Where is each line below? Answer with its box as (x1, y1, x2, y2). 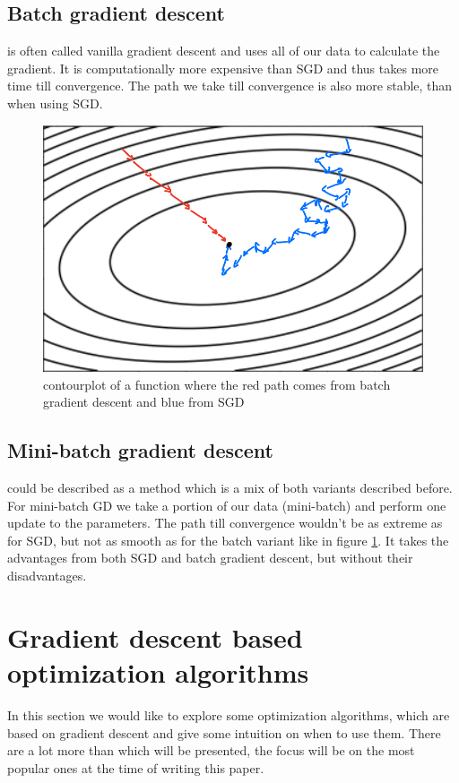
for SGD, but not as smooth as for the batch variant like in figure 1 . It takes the (7, 530, 449, 549)
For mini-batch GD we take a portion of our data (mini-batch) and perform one (7, 495, 446, 514)
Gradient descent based (7, 618, 303, 655)
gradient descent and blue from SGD (43, 392, 245, 411)
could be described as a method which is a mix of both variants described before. (7, 478, 453, 497)
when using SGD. (7, 93, 103, 112)
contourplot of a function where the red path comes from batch (43, 374, 391, 393)
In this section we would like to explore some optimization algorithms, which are (7, 705, 450, 724)
